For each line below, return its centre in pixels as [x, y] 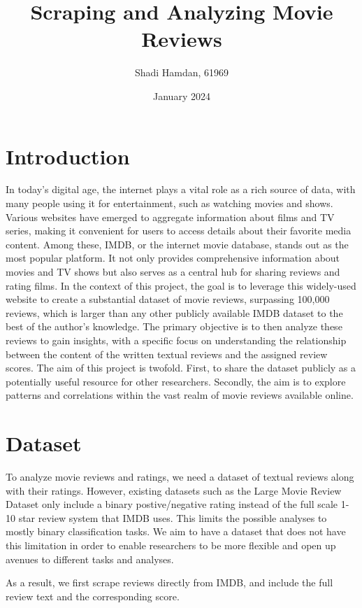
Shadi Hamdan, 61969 [182, 72]
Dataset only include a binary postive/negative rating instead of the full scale [172, 504]
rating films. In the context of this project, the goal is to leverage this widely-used [181, 285]
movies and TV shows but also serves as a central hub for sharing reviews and [173, 271]
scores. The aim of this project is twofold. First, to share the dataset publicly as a [181, 368]
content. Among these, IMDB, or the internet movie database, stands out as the [177, 244]
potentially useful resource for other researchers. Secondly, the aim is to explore [176, 381]
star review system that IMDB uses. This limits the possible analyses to [173, 517]
